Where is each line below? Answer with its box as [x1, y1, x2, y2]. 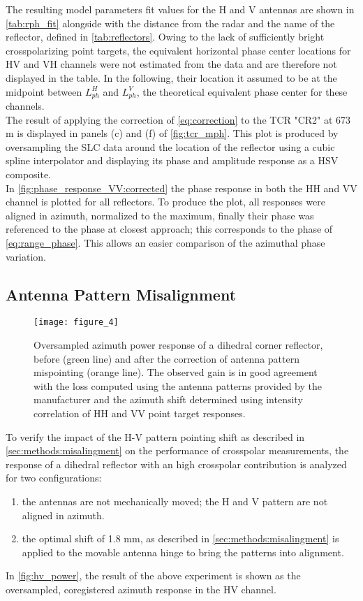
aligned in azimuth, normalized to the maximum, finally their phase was [6, 208, 314, 222]
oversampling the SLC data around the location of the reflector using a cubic [6, 139, 335, 154]
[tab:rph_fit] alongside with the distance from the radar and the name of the [6, 15, 335, 30]
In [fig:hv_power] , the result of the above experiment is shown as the [6, 568, 301, 583]
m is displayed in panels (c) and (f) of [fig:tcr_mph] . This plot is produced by [6, 126, 339, 140]
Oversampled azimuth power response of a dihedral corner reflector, [34, 338, 323, 352]
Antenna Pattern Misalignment [6, 283, 237, 305]
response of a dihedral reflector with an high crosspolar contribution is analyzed [6, 456, 347, 471]
